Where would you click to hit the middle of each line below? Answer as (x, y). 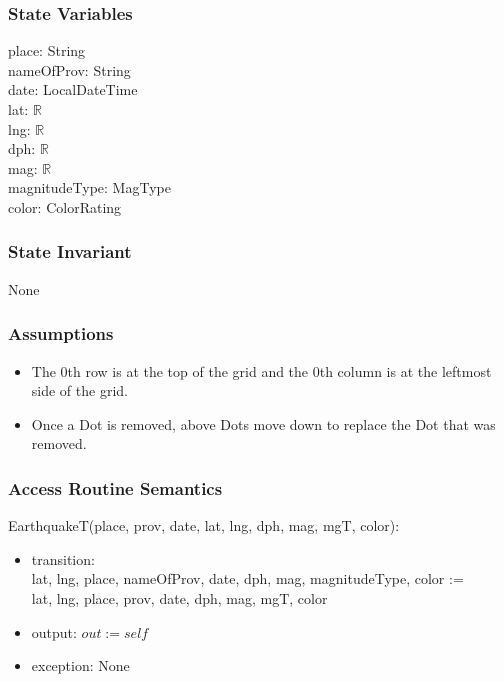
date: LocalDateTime (73, 89)
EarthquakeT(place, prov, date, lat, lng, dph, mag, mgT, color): (204, 525)
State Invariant (70, 251)
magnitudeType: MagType (89, 187)
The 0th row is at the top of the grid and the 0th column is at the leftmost (261, 370)
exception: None (80, 665)
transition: (63, 558)
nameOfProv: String (69, 69)
